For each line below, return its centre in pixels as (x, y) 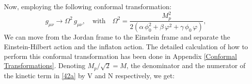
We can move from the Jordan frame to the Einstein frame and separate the (117, 37)
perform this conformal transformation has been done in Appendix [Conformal (120, 56)
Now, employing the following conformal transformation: (88, 6)
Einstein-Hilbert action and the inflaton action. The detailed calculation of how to (126, 47)
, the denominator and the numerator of (186, 65)
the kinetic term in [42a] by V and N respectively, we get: (89, 75)
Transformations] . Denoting (45, 65)
